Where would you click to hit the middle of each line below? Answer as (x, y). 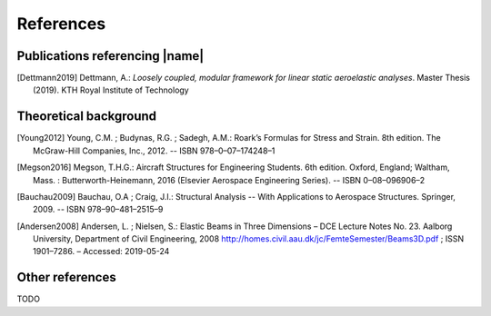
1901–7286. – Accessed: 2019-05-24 (101, 252)
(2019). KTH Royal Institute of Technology (111, 90)
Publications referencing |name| (110, 56)
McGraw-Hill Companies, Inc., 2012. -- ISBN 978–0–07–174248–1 (154, 151)
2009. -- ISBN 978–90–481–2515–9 (98, 210)
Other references (67, 277)
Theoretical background (87, 117)
